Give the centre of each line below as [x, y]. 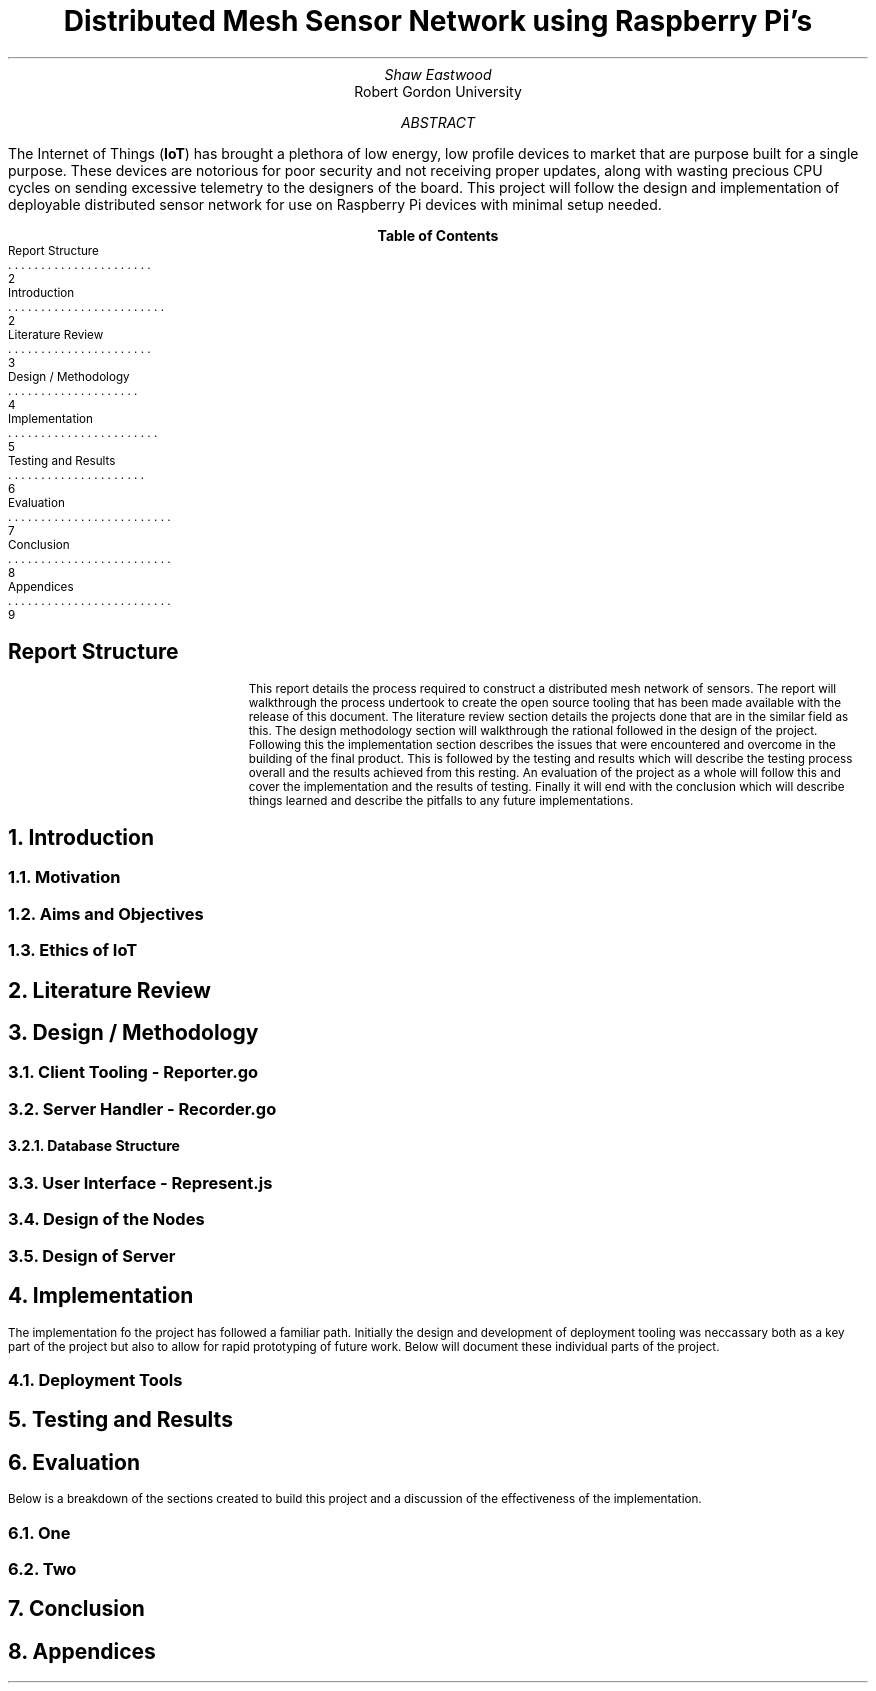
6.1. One [39, 1532]
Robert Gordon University [438, 91]
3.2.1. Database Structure [94, 1146]
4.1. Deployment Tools [95, 1380]
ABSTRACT [438, 122]
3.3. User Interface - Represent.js [140, 1183]
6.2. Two [42, 1569]
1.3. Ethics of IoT [73, 950]
